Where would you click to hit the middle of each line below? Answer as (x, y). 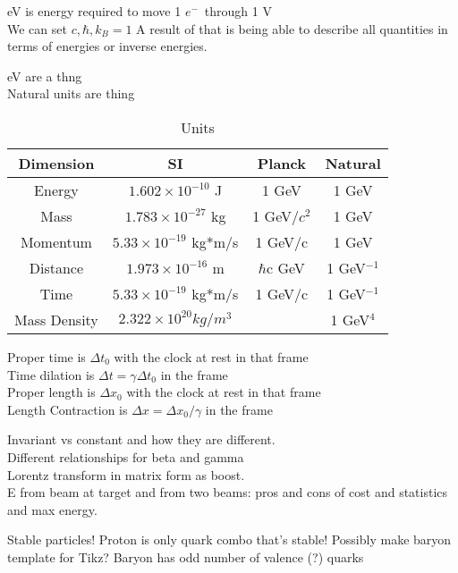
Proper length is (51, 392)
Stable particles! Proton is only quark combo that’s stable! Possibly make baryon (229, 539)
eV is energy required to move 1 (94, 11)
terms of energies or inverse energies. (107, 46)
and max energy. (52, 509)
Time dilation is (51, 374)
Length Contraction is (68, 409)
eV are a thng (45, 76)
